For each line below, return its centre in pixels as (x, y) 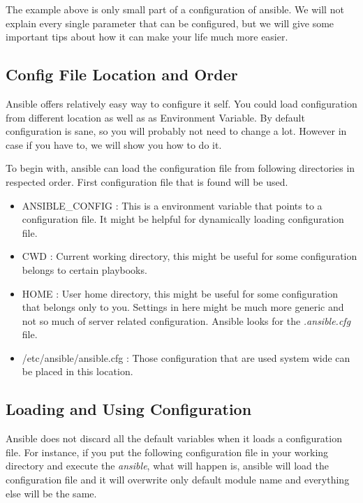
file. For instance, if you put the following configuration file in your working (167, 452)
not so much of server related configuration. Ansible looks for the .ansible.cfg (186, 320)
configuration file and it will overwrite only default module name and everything (178, 480)
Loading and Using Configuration (129, 409)
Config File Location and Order (122, 74)
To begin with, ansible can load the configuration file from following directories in (180, 168)
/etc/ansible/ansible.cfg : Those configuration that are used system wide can (186, 357)
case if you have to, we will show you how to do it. (114, 144)
